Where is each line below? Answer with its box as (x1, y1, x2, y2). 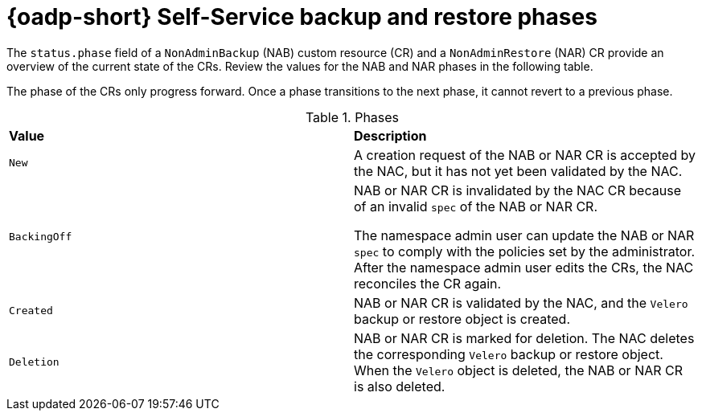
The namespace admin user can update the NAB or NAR (354, 227, 695, 243)
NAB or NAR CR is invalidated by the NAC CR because (354, 182, 681, 198)
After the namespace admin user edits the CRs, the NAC (354, 259, 694, 276)
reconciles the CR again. (354, 275, 502, 292)
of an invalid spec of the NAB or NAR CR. (354, 198, 598, 215)
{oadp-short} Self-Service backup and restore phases (6, 3, 597, 31)
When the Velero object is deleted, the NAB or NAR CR (354, 362, 684, 378)
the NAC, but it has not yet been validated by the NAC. (354, 162, 683, 179)
